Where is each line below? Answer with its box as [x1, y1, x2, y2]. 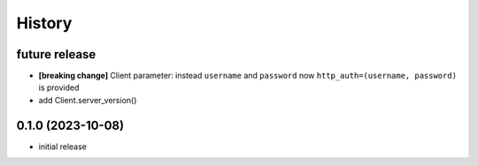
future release [16, 47, 96, 62]
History [16, 13, 73, 33]
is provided [38, 82, 80, 93]
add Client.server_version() [38, 94, 137, 105]
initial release [38, 141, 88, 152]
